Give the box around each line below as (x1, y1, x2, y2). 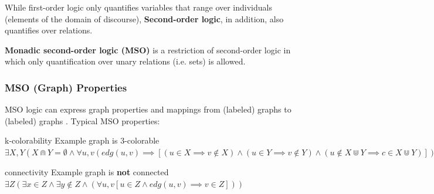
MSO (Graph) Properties (5, 80, 127, 94)
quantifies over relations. (5, 24, 93, 36)
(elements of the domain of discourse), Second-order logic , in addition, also (5, 12, 284, 25)
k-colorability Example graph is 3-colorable (5, 134, 160, 147)
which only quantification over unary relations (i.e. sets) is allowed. (5, 55, 246, 67)
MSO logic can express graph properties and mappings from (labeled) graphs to (5, 103, 291, 115)
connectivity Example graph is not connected (5, 165, 169, 178)
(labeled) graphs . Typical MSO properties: (5, 114, 160, 127)
